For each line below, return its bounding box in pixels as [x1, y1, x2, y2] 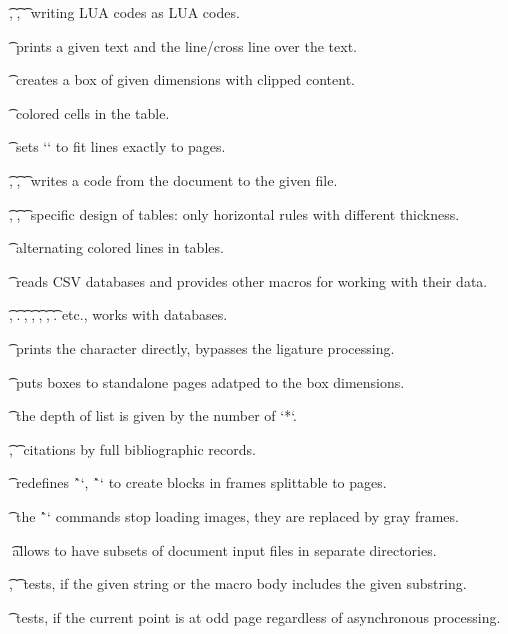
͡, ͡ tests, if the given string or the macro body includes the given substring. [9, 573, 467, 594]
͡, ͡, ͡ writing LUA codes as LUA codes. [9, 2, 240, 22]
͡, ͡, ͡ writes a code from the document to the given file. [9, 169, 338, 190]
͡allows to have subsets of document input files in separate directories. [9, 539, 437, 560]
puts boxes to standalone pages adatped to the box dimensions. [15, 371, 405, 392]
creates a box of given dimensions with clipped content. [15, 69, 355, 90]
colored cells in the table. [15, 102, 170, 123]
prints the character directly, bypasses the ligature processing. [15, 337, 395, 358]
